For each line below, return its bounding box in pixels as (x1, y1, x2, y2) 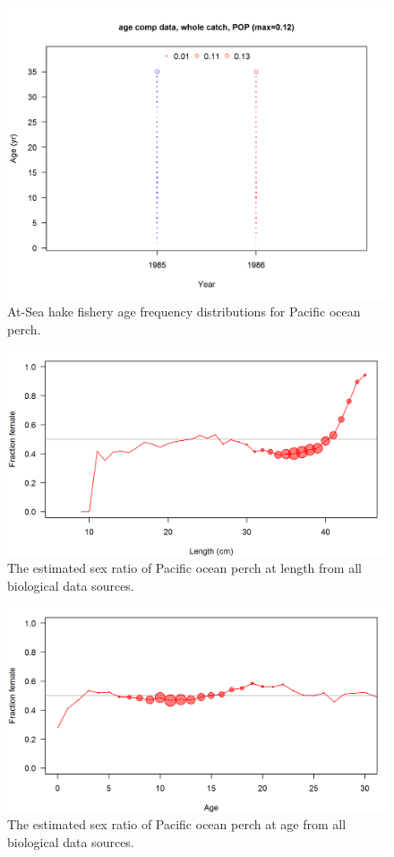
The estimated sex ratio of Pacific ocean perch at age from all (7, 815, 347, 834)
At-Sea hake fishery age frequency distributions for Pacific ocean (7, 302, 361, 321)
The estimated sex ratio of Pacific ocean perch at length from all (7, 558, 362, 577)
